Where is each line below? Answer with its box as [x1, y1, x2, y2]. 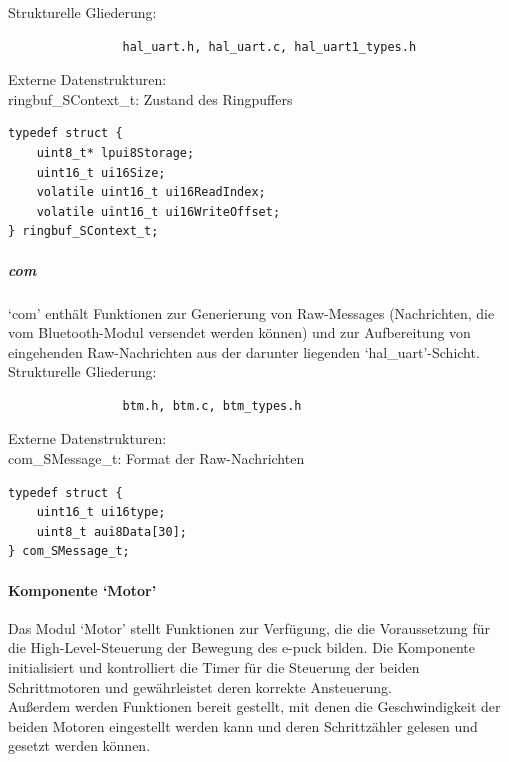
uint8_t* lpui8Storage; [36, 145, 195, 160]
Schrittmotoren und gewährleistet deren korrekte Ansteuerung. [8, 676, 392, 697]
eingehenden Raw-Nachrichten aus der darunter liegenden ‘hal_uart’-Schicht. [8, 341, 480, 362]
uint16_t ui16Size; [36, 165, 166, 180]
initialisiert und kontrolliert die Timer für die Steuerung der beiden [8, 657, 420, 678]
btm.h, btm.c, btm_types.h [122, 398, 302, 413]
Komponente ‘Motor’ [8, 579, 157, 600]
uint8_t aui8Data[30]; [36, 524, 187, 539]
